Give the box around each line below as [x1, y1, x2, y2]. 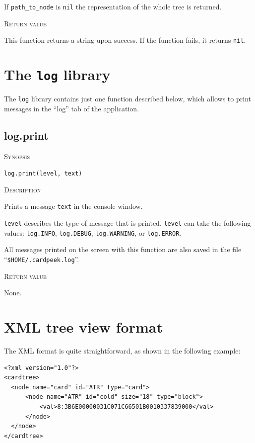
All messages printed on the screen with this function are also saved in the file [4, 244, 242, 255]
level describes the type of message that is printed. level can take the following [4, 218, 251, 228]
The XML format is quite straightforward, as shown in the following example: [4, 345, 241, 355]
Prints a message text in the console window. [4, 201, 143, 211]
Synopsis [4, 151, 30, 161]
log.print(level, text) [4, 170, 82, 177]
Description [4, 184, 41, 194]
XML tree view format [4, 317, 163, 337]
